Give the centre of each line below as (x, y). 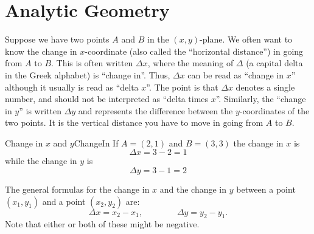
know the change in (41, 51)
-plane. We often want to (246, 39)
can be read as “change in (235, 74)
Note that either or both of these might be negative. (102, 224)
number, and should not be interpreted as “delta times (107, 99)
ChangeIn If (96, 143)
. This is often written (92, 63)
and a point (64, 201)
